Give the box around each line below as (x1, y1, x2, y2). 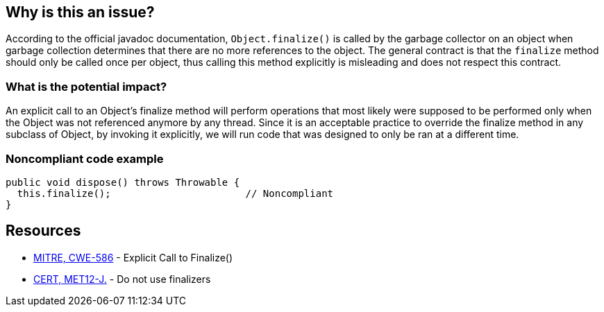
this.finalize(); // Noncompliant (17, 187, 334, 199)
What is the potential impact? (6, 79, 167, 94)
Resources (6, 222, 81, 240)
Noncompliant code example (6, 151, 164, 166)
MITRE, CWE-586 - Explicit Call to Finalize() (33, 251, 233, 263)
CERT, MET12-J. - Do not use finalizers (33, 272, 211, 285)
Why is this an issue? (6, 3, 155, 21)
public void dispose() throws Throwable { (6, 176, 240, 188)
